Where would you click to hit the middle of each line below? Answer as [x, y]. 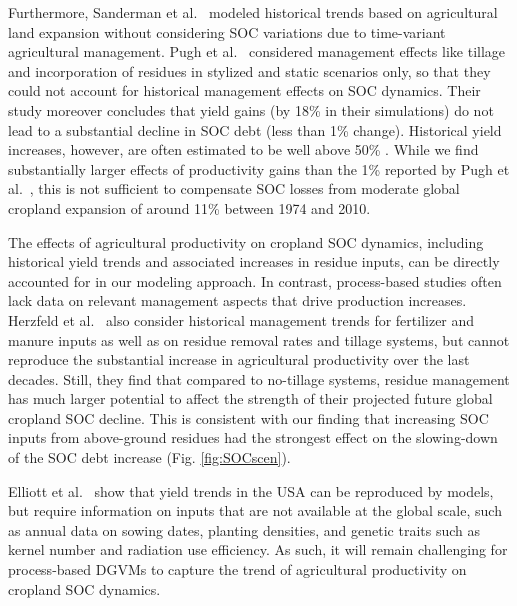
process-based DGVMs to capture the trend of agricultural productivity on [237, 569]
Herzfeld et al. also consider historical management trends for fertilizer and [241, 319]
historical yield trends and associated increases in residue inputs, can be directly [254, 261]
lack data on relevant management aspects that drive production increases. [237, 300]
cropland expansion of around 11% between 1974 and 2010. [189, 207]
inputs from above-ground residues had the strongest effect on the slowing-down [253, 437]
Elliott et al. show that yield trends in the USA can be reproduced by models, [251, 490]
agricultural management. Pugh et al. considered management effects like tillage [257, 51]
